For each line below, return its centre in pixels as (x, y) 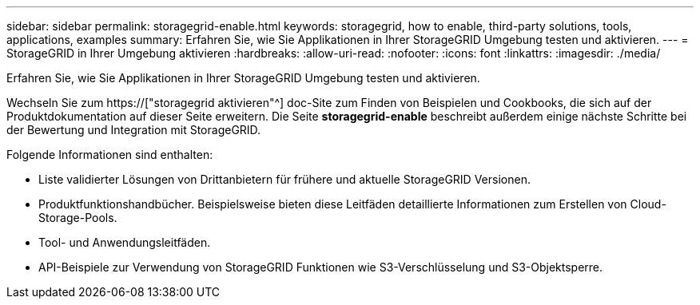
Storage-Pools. (78, 218)
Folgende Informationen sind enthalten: (110, 154)
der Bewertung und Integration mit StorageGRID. (134, 130)
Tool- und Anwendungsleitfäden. (125, 242)
